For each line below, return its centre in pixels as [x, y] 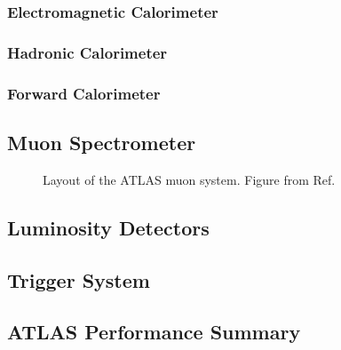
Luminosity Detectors [108, 227]
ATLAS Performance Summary [154, 332]
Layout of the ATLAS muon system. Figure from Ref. [189, 179]
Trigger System [79, 279]
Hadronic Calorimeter [87, 52]
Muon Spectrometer [102, 142]
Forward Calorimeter [84, 93]
